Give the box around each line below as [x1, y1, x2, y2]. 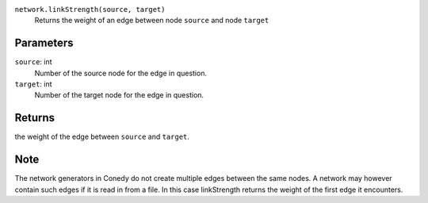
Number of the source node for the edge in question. [34, 68, 208, 78]
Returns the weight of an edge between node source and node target [34, 16, 269, 25]
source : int [14, 57, 52, 67]
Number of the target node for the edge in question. [34, 90, 204, 100]
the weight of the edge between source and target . [14, 132, 190, 142]
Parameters [14, 36, 74, 50]
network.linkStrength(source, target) [14, 5, 166, 13]
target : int [14, 79, 52, 89]
